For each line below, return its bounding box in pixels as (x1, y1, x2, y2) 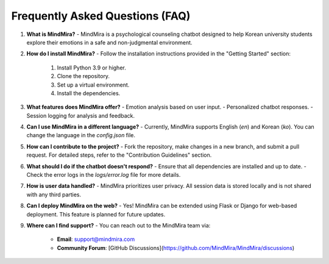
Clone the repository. (57, 73, 110, 80)
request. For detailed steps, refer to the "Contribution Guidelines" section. (26, 151, 212, 159)
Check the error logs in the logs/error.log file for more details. (26, 171, 181, 179)
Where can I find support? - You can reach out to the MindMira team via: (26, 221, 211, 229)
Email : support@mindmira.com (57, 235, 135, 243)
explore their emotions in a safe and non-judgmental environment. (26, 38, 193, 46)
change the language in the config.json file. (26, 132, 136, 139)
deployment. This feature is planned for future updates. (26, 210, 166, 218)
